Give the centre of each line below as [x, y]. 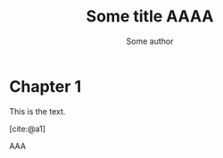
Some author [150, 41]
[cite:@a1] [28, 129]
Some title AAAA [150, 17]
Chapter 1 [45, 86]
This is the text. [37, 111]
